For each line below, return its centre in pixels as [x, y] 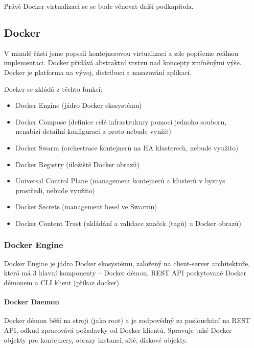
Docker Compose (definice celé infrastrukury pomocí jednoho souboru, [121, 121]
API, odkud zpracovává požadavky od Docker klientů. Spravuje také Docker [118, 330]
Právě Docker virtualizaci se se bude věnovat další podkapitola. [99, 6]
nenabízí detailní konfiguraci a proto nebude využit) [93, 131]
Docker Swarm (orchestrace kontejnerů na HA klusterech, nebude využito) [127, 147]
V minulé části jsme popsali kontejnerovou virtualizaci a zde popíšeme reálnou [121, 53]
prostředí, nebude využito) [55, 190]
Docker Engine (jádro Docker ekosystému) [79, 105]
